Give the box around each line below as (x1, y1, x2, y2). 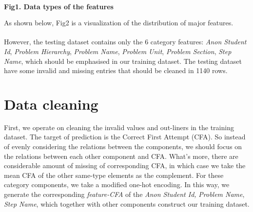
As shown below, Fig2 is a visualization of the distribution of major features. (4, 18, 234, 28)
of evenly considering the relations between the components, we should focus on (4, 141, 242, 152)
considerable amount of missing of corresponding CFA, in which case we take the (4, 160, 246, 171)
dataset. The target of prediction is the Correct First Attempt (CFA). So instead (4, 132, 246, 142)
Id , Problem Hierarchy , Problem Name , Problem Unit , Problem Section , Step (4, 46, 232, 56)
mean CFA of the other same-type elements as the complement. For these (4, 170, 224, 180)
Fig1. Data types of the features (4, 1, 114, 11)
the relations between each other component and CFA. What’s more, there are (4, 151, 238, 161)
